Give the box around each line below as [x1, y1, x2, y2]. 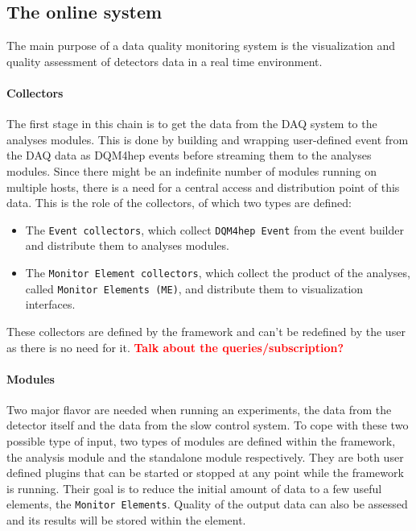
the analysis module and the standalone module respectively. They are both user [6, 448, 404, 465]
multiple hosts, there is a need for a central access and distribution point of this [6, 178, 400, 195]
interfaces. [25, 296, 76, 313]
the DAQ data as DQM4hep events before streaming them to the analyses [6, 147, 372, 164]
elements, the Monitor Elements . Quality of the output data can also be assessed [6, 496, 408, 512]
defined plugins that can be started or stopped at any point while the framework [6, 464, 404, 481]
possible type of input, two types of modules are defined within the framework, [6, 433, 396, 450]
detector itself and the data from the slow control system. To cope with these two [6, 417, 409, 434]
